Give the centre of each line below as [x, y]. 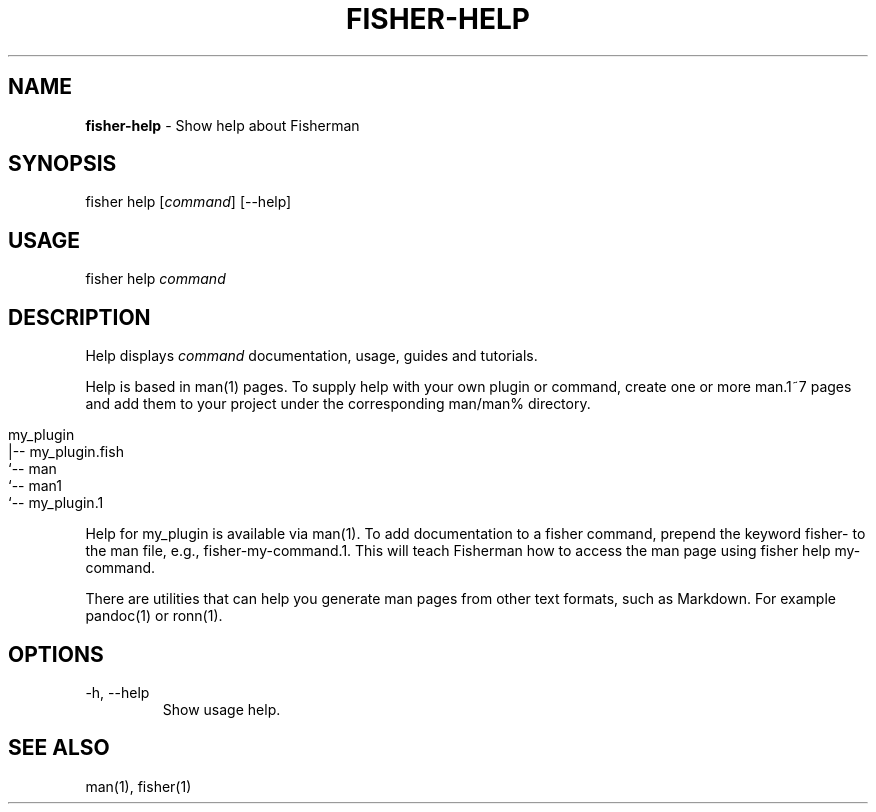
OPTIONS [56, 654]
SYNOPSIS [62, 164]
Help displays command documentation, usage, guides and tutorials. [311, 356]
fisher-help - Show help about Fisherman [222, 125]
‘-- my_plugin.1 [56, 503]
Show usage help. [221, 709]
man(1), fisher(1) [138, 786]
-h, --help [117, 692]
